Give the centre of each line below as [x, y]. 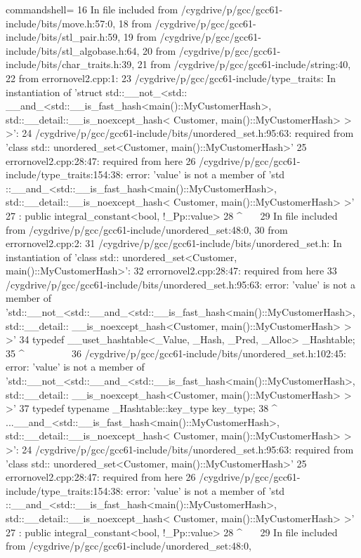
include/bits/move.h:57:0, [61, 23]
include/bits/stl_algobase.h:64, [73, 50]
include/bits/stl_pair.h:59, [63, 37]
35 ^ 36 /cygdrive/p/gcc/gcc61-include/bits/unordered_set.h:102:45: [176, 353]
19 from [140, 37]
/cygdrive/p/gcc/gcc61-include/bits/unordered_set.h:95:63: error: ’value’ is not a [180, 284]
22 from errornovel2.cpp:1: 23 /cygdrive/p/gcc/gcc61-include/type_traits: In [171, 78]
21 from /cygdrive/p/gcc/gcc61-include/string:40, [244, 64]
